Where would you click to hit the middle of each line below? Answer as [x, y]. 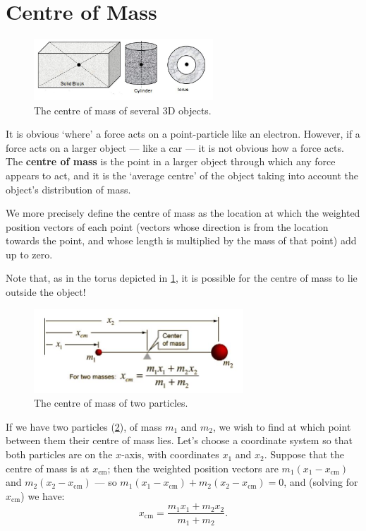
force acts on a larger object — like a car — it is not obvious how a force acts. [175, 147]
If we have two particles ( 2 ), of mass [84, 426]
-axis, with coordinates [170, 454]
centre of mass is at [48, 468]
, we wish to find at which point [282, 426]
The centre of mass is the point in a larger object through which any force [171, 161]
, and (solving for [321, 482]
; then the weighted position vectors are [193, 468]
